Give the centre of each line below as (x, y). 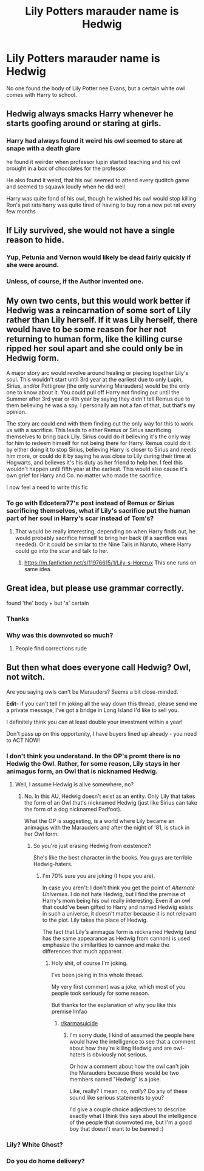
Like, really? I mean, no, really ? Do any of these (129, 1091)
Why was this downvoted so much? (60, 635)
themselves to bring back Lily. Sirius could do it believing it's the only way (99, 436)
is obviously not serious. (117, 1055)
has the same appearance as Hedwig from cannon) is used (116, 938)
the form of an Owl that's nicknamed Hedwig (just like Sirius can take (110, 803)
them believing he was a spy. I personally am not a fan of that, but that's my (101, 405)
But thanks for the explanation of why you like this (114, 1005)
